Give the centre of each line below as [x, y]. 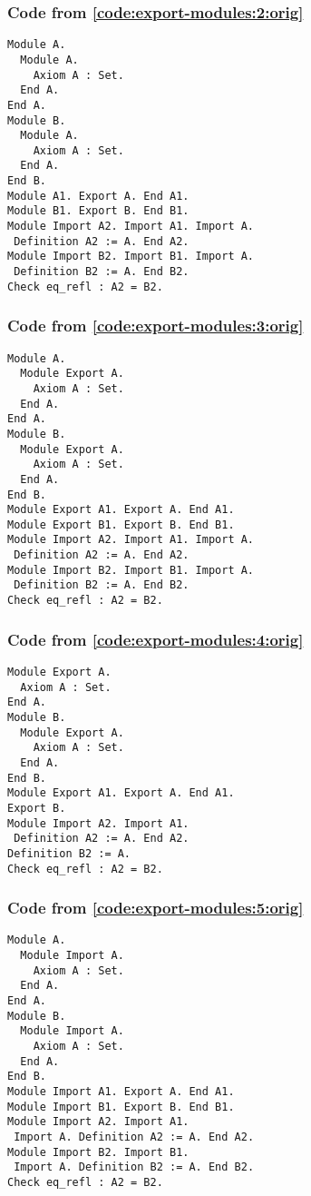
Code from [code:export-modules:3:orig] [155, 326]
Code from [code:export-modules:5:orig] [155, 908]
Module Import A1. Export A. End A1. [121, 1091]
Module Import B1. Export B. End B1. [121, 1107]
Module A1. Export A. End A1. [98, 196]
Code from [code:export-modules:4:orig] [155, 639]
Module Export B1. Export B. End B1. [121, 524]
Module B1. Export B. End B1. [98, 211]
